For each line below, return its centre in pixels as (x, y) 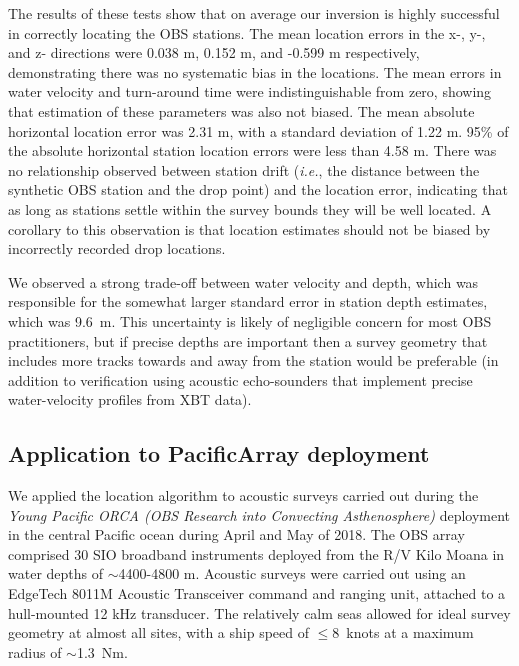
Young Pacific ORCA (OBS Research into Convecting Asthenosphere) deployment (259, 514)
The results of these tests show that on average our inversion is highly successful (254, 13)
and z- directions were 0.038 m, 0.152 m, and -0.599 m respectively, (214, 52)
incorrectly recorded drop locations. (117, 248)
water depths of (56, 573)
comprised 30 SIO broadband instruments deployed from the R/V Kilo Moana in (256, 553)
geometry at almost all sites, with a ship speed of (158, 632)
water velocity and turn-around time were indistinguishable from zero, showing (250, 91)
